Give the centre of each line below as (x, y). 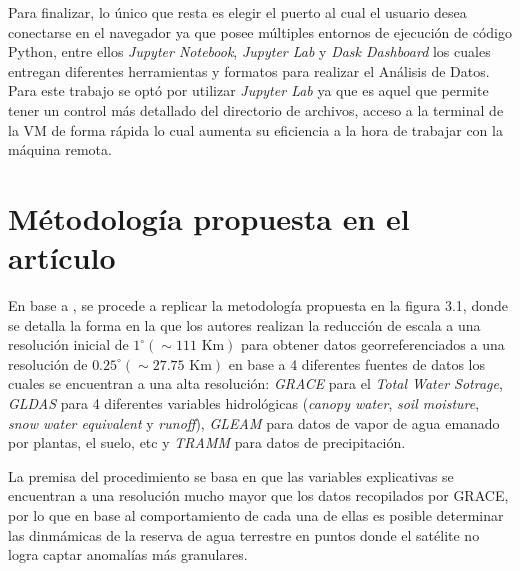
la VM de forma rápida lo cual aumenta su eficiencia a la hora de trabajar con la (255, 129)
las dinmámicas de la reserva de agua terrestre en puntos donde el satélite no (244, 534)
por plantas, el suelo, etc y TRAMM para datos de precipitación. (207, 442)
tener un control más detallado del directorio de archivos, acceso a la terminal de (256, 109)
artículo (62, 257)
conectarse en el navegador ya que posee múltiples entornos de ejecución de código (260, 31)
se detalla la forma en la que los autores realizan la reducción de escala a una (244, 324)
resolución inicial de (68, 344)
